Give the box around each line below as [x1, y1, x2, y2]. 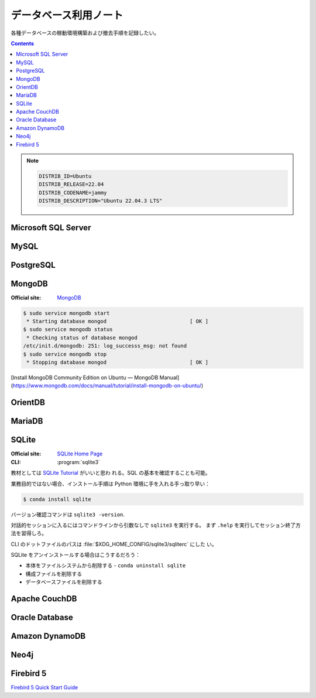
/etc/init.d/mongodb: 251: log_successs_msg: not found [23, 343, 187, 349]
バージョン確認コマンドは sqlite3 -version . [11, 510, 125, 518]
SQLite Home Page [57, 450, 103, 457]
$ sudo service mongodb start [23, 309, 110, 316]
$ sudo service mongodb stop [23, 350, 107, 357]
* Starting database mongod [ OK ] [26, 318, 209, 325]
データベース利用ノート [11, 9, 123, 22]
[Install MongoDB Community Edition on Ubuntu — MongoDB [11, 374, 159, 381]
